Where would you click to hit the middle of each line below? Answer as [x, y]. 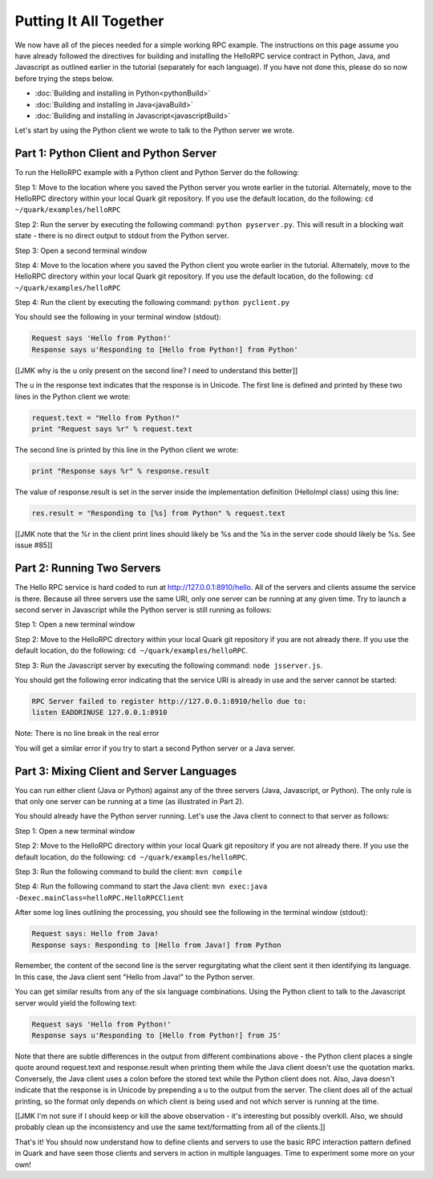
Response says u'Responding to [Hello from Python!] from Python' [165, 350]
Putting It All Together [89, 21]
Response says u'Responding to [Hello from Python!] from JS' [156, 1036]
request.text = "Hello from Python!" [106, 418]
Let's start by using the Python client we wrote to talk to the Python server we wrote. [155, 130]
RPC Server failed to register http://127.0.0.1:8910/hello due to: [169, 701]
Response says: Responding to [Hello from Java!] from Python [156, 945]
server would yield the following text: [76, 1002]
